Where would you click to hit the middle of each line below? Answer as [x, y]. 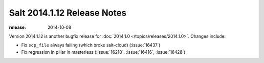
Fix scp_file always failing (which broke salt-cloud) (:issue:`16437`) [91, 45]
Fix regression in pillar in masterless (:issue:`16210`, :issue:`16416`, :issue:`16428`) [103, 52]
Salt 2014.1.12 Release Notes [68, 13]
